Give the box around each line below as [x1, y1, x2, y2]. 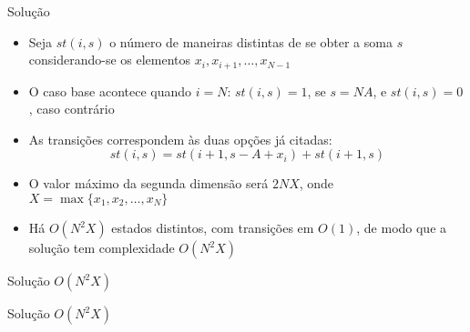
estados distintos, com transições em [111, 218, 314, 237]
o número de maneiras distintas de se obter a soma [109, 32, 393, 51]
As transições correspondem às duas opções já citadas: [28, 129, 332, 148]
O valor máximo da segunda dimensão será [28, 174, 269, 193]
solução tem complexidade [28, 238, 175, 257]
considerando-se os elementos [28, 50, 191, 69]
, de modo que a [356, 218, 447, 237]
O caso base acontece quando [28, 81, 192, 100]
